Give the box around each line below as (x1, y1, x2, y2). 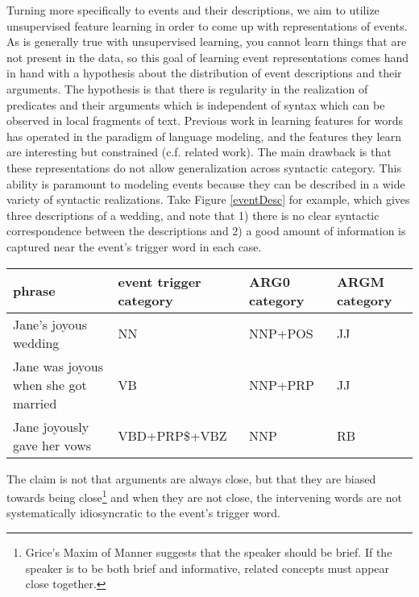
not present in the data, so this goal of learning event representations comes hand (6, 48, 409, 65)
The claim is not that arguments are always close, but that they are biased (6, 470, 376, 487)
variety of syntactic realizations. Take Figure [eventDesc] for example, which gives (6, 191, 410, 208)
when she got (13, 375, 87, 394)
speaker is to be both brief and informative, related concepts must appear (25, 559, 390, 576)
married (13, 393, 57, 413)
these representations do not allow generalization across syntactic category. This (6, 159, 401, 176)
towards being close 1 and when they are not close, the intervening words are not (6, 487, 402, 505)
